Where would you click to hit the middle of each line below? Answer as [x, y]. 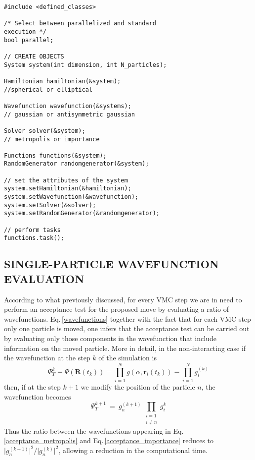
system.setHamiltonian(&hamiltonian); [68, 189]
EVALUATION [44, 278]
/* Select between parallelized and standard [80, 24]
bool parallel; [29, 40]
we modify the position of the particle [138, 386]
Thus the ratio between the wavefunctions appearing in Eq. [94, 431]
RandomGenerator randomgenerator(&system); [77, 164]
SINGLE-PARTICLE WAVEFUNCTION [111, 264]
